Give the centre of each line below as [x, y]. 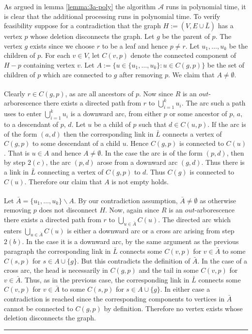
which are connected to [77, 74]
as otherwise [218, 200]
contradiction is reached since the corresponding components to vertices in [114, 299]
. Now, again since [132, 210]
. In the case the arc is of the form [152, 152]
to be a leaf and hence [135, 45]
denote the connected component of [183, 55]
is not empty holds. [140, 181]
